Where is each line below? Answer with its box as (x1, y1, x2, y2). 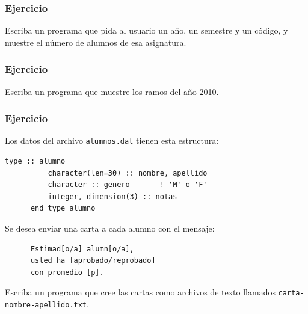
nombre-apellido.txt (5, 301, 87, 310)
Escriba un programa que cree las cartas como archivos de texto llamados (5, 286, 276, 298)
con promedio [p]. (30, 268, 104, 277)
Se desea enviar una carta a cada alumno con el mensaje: (5, 222, 215, 235)
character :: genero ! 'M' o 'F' (48, 180, 208, 189)
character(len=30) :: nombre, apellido (48, 168, 208, 177)
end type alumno (30, 204, 96, 213)
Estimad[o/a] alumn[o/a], (30, 244, 134, 253)
